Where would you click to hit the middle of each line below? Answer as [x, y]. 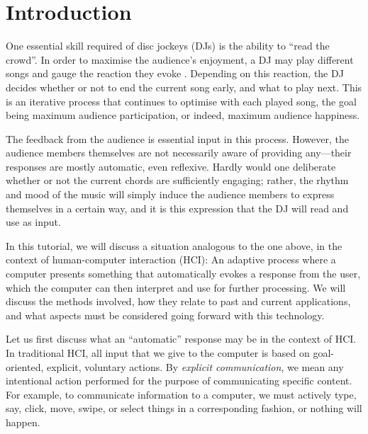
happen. [23, 422]
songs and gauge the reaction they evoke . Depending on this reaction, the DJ [175, 73]
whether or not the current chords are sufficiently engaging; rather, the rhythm [177, 180]
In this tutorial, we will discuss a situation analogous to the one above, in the [174, 245]
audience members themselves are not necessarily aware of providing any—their [179, 153]
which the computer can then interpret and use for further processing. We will [176, 287]
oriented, [25, 366]
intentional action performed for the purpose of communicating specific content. [179, 381]
